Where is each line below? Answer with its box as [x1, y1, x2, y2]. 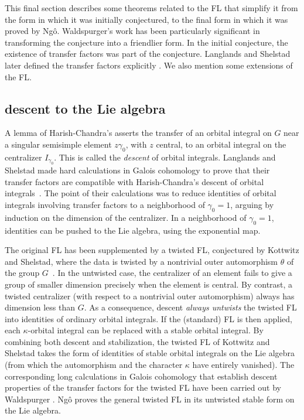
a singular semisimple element [5, 138, 112, 150]
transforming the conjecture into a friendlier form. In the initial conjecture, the [5, 36, 288, 48]
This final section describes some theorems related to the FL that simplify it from [5, 2, 298, 13]
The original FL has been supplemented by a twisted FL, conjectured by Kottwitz [5, 244, 299, 256]
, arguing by [230, 198, 274, 210]
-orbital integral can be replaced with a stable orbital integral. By [28, 324, 264, 336]
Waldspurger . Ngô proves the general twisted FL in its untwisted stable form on [5, 392, 295, 405]
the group [5, 267, 40, 279]
